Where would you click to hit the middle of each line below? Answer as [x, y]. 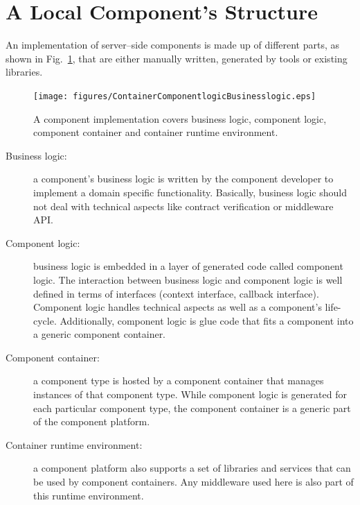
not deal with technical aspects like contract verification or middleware [183, 206]
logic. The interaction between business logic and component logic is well [188, 279]
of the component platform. [92, 421]
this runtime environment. [89, 495]
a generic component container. [100, 334]
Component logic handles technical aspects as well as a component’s [178, 307]
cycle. [45, 320]
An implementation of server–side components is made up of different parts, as [173, 45]
